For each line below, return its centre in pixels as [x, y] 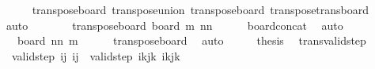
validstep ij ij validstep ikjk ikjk [96, 55]
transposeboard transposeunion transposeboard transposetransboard [201, 9]
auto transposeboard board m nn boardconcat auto [174, 25]
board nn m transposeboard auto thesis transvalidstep [191, 40]
